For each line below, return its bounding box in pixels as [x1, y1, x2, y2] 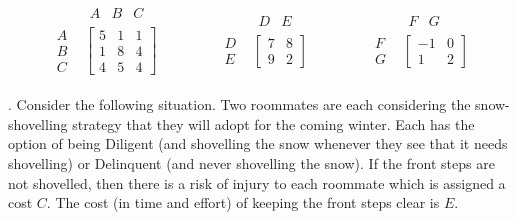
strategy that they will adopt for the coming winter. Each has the [72, 113, 475, 134]
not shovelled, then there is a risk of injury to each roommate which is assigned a [8, 172, 506, 193]
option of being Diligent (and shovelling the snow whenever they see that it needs [8, 133, 508, 154]
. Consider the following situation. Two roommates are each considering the [8, 94, 471, 115]
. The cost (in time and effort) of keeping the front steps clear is [46, 192, 440, 213]
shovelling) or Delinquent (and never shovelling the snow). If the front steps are [8, 153, 495, 173]
